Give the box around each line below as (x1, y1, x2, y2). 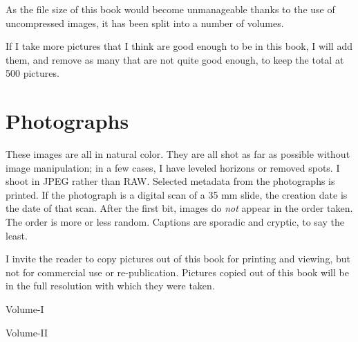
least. (6, 228, 28, 242)
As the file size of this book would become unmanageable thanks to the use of (6, 2, 335, 16)
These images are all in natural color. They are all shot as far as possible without (6, 147, 350, 161)
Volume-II (6, 325, 48, 339)
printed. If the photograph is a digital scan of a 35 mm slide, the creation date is (6, 187, 348, 201)
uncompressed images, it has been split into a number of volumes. (6, 15, 284, 30)
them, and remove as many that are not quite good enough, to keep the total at (6, 52, 344, 66)
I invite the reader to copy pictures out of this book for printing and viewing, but (6, 251, 350, 266)
